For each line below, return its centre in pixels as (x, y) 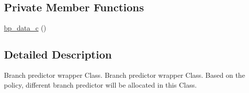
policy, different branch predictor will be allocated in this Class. (101, 84)
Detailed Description (58, 54)
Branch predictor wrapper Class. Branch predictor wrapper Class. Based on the (124, 75)
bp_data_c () (25, 28)
